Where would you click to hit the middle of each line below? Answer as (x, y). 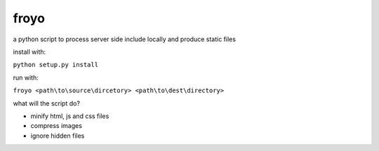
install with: (29, 52)
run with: (26, 78)
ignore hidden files (58, 136)
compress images (56, 126)
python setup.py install (55, 65)
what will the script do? (47, 103)
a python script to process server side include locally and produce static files (125, 39)
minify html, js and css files (70, 116)
